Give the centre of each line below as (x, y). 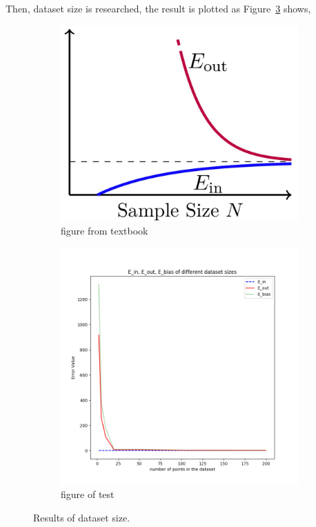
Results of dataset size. (82, 517)
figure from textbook (105, 231)
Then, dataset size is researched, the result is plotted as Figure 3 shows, (158, 8)
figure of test (88, 494)
